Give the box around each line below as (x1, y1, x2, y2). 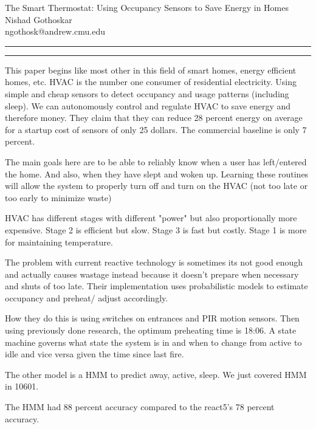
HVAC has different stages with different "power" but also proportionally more (5, 211, 297, 224)
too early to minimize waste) (5, 191, 112, 204)
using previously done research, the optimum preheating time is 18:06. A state (5, 324, 297, 337)
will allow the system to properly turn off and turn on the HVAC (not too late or (5, 179, 308, 192)
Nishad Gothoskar (5, 13, 72, 26)
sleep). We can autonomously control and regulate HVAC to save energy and (5, 99, 291, 112)
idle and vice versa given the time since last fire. (5, 348, 184, 360)
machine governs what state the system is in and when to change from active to (5, 335, 302, 348)
